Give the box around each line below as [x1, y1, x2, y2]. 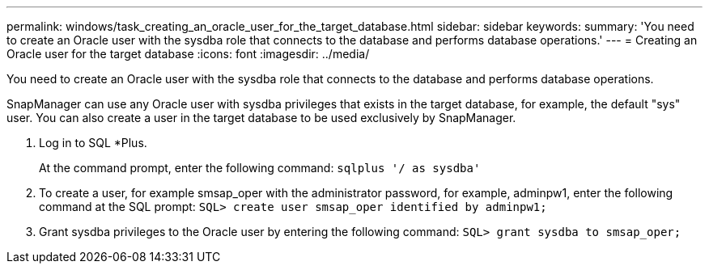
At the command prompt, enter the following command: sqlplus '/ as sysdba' [39, 161, 481, 175]
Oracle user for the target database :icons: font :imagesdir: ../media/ [6, 47, 370, 61]
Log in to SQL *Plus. [39, 136, 147, 150]
